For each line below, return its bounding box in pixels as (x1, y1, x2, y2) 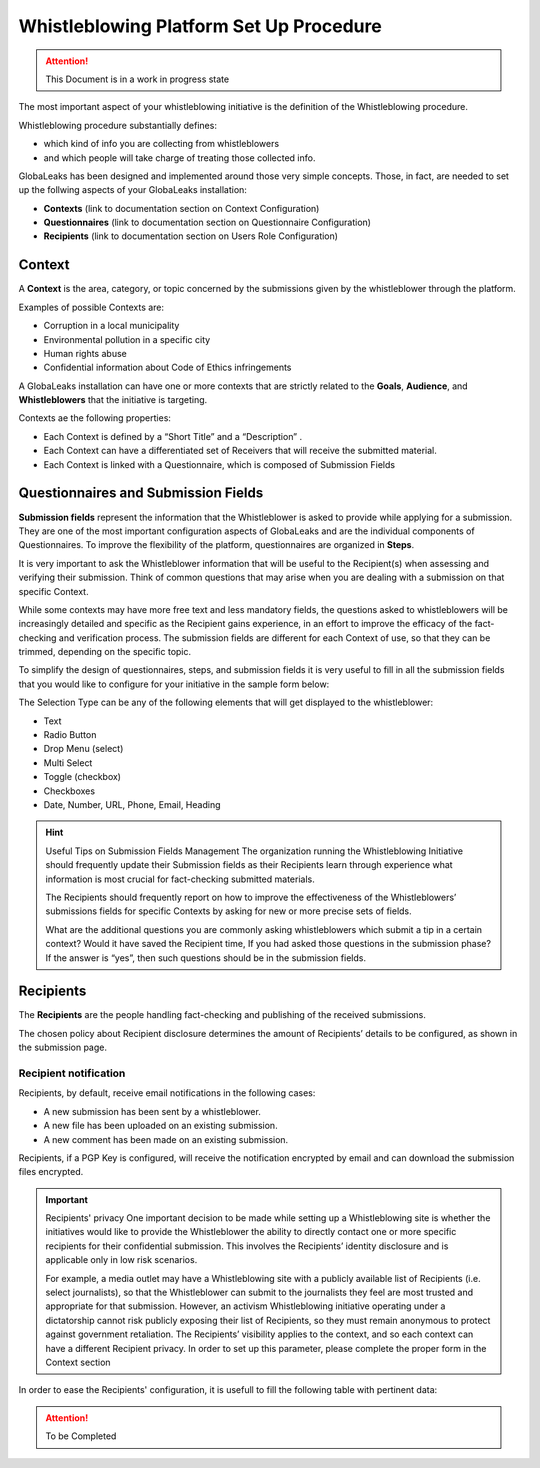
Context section (45, 1356, 111, 1368)
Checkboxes (43, 785, 95, 797)
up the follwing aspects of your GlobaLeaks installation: (18, 184, 247, 196)
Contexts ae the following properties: (18, 412, 172, 424)
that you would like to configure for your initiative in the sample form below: (18, 678, 330, 690)
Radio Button (43, 729, 97, 741)
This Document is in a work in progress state (45, 73, 230, 85)
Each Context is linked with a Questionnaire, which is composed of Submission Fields (43, 458, 395, 470)
